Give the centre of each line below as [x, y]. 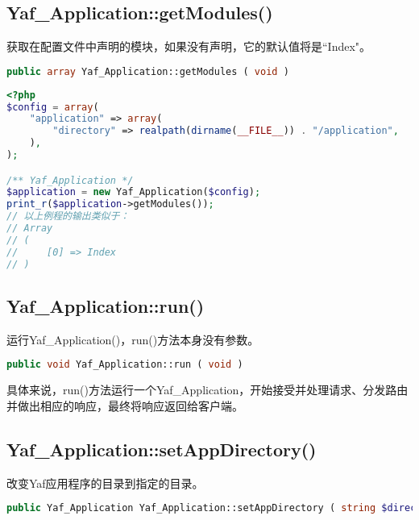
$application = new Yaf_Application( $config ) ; [134, 192]
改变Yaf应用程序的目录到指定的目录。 [105, 483]
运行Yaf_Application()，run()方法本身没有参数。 [133, 339]
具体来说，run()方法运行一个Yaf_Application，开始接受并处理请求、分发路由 [207, 390]
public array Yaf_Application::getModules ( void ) [148, 71]
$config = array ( [53, 107]
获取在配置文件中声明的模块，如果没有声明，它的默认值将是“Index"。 [189, 46]
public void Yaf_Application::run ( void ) [125, 365]
